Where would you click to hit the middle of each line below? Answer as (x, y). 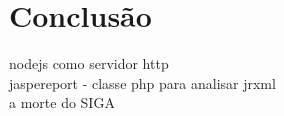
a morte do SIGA (62, 102)
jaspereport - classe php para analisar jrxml (142, 82)
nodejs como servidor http (89, 63)
